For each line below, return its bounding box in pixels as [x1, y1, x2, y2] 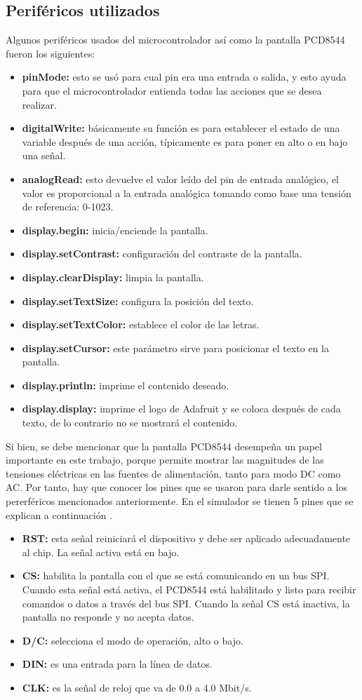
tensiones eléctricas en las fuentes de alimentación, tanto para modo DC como [6, 466, 341, 480]
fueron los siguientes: [6, 46, 95, 60]
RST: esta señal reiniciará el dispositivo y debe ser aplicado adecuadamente [22, 531, 351, 546]
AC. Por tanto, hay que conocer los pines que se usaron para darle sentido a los [6, 480, 347, 494]
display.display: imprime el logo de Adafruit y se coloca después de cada [22, 401, 341, 416]
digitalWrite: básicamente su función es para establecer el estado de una [22, 121, 340, 135]
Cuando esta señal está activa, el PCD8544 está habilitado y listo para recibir [22, 582, 356, 597]
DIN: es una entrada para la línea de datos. [22, 657, 213, 671]
